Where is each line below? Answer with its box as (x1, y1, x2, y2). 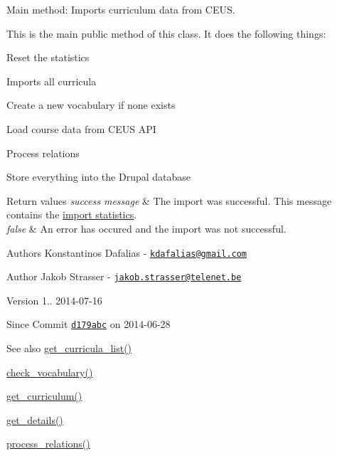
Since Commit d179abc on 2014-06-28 (6, 317, 171, 332)
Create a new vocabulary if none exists (6, 97, 176, 112)
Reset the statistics (6, 50, 90, 65)
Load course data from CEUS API (6, 121, 156, 136)
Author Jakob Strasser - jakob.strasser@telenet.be (6, 269, 242, 284)
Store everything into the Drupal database (6, 169, 191, 184)
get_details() (6, 412, 63, 427)
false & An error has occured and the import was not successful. (6, 221, 287, 235)
